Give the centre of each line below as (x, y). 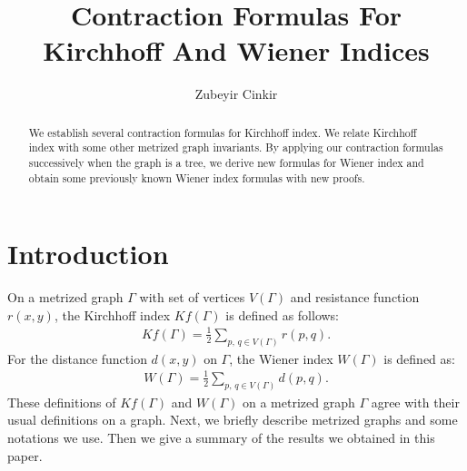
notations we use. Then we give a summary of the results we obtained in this (221, 438)
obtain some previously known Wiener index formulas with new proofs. (197, 177)
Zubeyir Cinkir (236, 94)
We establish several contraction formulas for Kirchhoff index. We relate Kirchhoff (223, 132)
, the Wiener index (281, 358)
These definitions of (62, 402)
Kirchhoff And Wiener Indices (236, 50)
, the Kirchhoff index (112, 314)
